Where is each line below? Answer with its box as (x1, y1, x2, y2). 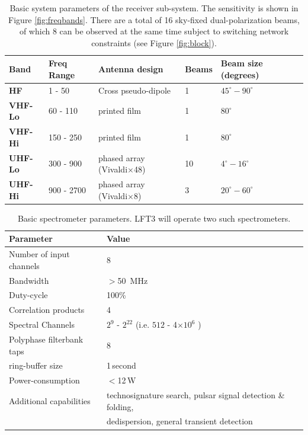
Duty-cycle (9, 289, 48, 301)
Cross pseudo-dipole (98, 84, 171, 96)
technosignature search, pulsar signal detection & (106, 389, 285, 401)
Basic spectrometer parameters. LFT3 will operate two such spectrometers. (17, 212, 291, 224)
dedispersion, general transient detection (106, 415, 253, 427)
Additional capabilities (9, 394, 91, 407)
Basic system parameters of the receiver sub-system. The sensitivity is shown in (9, 2, 299, 14)
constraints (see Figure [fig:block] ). (91, 36, 217, 49)
